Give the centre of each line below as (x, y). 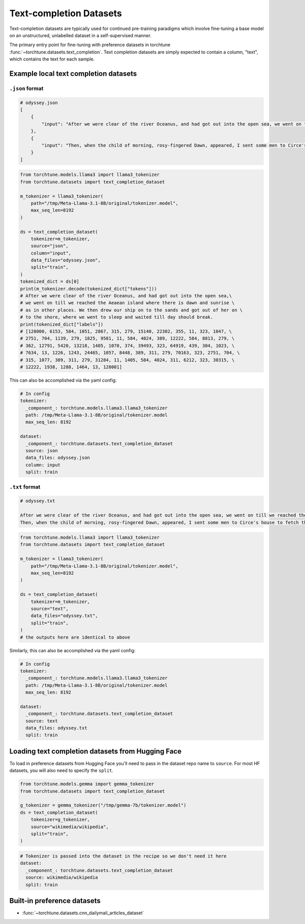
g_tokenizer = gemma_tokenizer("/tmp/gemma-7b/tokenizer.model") (103, 805)
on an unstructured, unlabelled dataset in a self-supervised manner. (81, 35)
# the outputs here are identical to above (75, 637)
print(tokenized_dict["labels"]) (62, 324)
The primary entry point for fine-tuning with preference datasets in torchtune (90, 45)
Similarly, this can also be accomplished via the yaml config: (72, 650)
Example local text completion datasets (73, 74)
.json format (26, 88)
